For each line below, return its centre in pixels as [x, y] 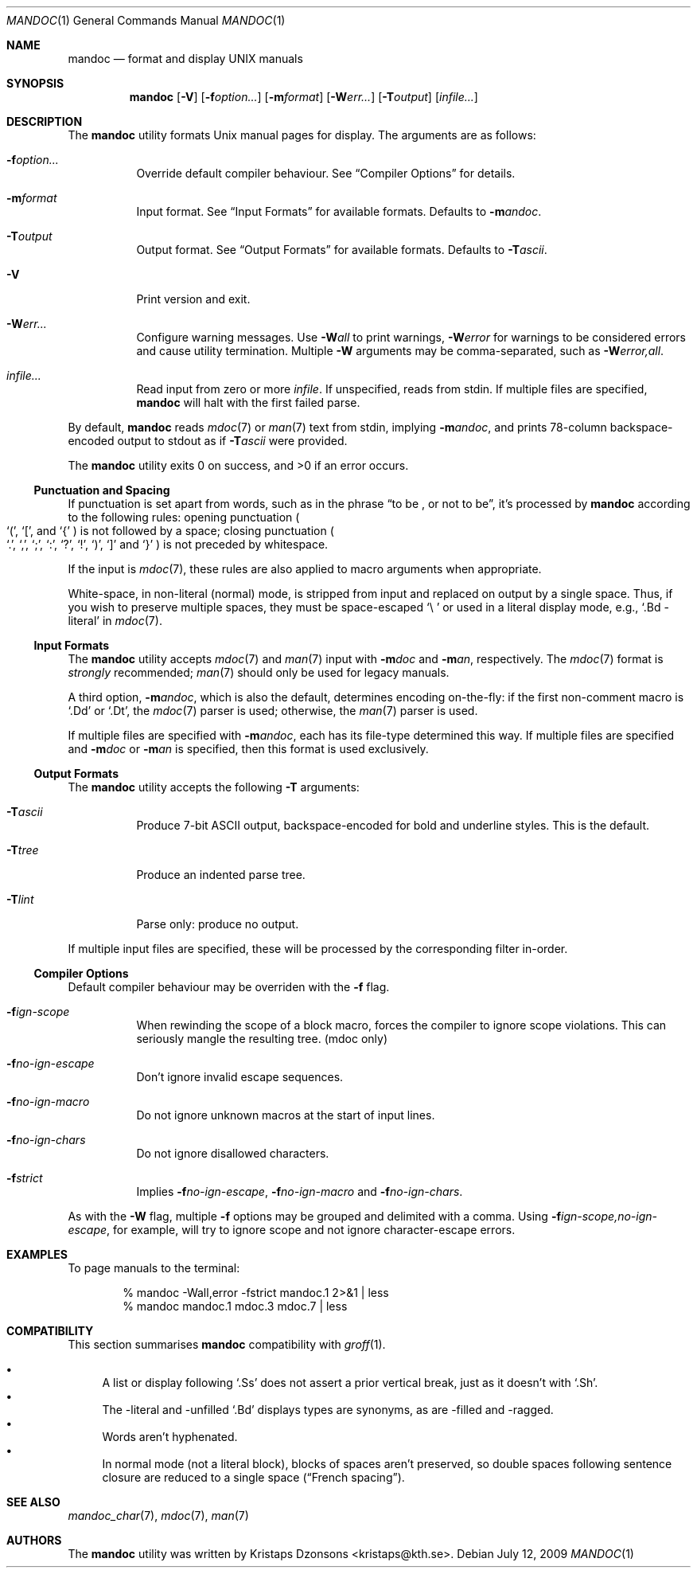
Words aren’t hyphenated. [170, 1437]
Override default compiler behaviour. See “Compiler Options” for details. [326, 173]
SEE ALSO [33, 1502]
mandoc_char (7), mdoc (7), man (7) [158, 1515]
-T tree [23, 850]
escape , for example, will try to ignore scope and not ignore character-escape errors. [292, 1230]
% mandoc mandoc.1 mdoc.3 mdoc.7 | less [235, 1306]
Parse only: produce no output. [218, 924]
